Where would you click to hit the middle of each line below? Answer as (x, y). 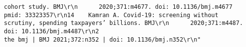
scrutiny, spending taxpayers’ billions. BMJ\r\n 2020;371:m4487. (123, 23)
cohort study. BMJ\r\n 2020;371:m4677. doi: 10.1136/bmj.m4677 (118, 7)
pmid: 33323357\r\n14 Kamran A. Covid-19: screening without (111, 15)
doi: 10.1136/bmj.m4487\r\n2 (52, 31)
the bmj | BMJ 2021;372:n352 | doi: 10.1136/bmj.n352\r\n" (102, 39)
